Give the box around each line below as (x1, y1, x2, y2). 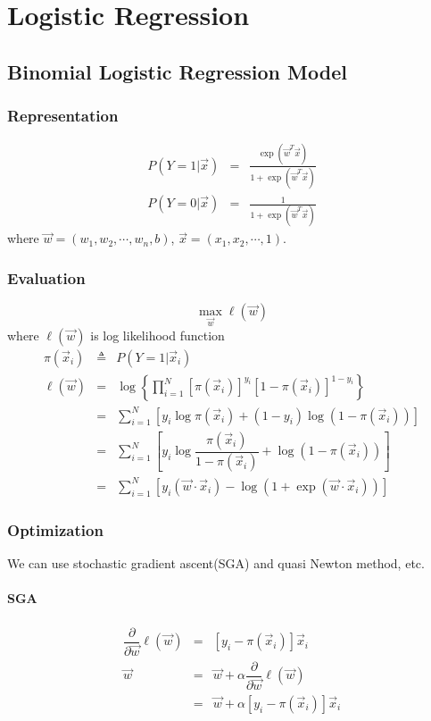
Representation (7, 105, 119, 127)
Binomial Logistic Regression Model (7, 57, 347, 85)
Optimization (7, 518, 104, 541)
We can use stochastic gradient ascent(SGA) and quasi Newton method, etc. (7, 554, 425, 573)
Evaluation (7, 266, 86, 289)
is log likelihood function (90, 325, 225, 344)
